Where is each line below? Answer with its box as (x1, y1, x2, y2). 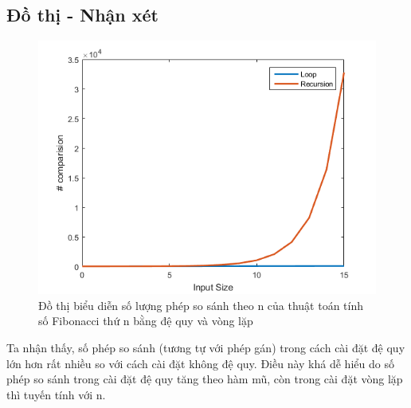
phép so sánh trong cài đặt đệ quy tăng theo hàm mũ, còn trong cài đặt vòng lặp (6, 371, 403, 387)
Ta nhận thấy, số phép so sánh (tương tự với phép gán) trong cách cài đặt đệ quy (6, 339, 405, 355)
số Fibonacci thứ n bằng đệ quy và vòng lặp (38, 312, 253, 329)
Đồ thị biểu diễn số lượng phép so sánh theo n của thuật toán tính (38, 296, 364, 313)
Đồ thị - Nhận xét (6, 2, 159, 27)
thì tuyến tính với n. (6, 386, 106, 402)
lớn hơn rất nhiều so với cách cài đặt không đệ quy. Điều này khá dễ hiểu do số (6, 355, 394, 371)
